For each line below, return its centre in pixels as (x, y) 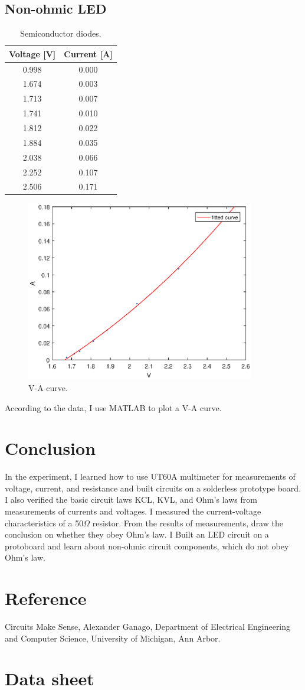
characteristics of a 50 (44, 523)
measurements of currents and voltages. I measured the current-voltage (133, 511)
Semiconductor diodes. (61, 33)
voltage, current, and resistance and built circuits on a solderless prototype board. (153, 488)
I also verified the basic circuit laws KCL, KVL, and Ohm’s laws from (131, 499)
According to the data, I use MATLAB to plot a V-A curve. (113, 407)
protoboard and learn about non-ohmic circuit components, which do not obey (147, 546)
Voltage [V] (32, 53)
